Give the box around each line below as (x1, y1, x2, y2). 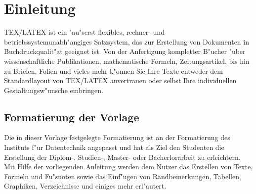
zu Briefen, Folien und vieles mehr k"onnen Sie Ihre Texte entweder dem (4, 65, 223, 76)
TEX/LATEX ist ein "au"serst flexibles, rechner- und (4, 27, 165, 37)
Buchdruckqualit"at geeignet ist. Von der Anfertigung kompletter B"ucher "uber (4, 46, 246, 56)
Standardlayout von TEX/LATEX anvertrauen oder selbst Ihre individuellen (4, 75, 237, 86)
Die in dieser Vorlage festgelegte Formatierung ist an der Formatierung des (4, 132, 230, 143)
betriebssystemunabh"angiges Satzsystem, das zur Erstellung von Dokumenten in (4, 36, 249, 47)
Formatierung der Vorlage (4, 109, 139, 124)
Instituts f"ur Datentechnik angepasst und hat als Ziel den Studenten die (4, 142, 224, 152)
